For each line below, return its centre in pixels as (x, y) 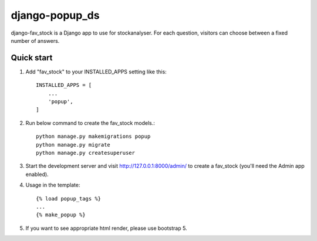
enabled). (37, 174)
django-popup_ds (55, 15)
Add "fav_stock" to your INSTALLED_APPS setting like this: (96, 72)
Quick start (32, 58)
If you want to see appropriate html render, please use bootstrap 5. (106, 228)
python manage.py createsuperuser (85, 153)
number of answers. (35, 40)
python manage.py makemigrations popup (93, 137)
